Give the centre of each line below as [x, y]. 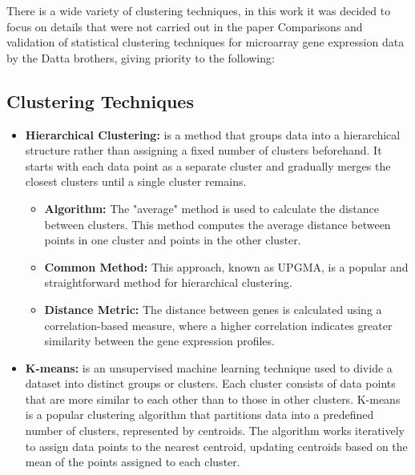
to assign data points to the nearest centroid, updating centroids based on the [216, 446]
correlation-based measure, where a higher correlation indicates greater [218, 325]
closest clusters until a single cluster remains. [136, 181]
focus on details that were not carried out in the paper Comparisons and [185, 26]
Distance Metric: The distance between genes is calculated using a [213, 309]
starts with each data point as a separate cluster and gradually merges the [208, 165]
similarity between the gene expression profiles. [159, 341]
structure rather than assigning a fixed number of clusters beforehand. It [203, 150]
